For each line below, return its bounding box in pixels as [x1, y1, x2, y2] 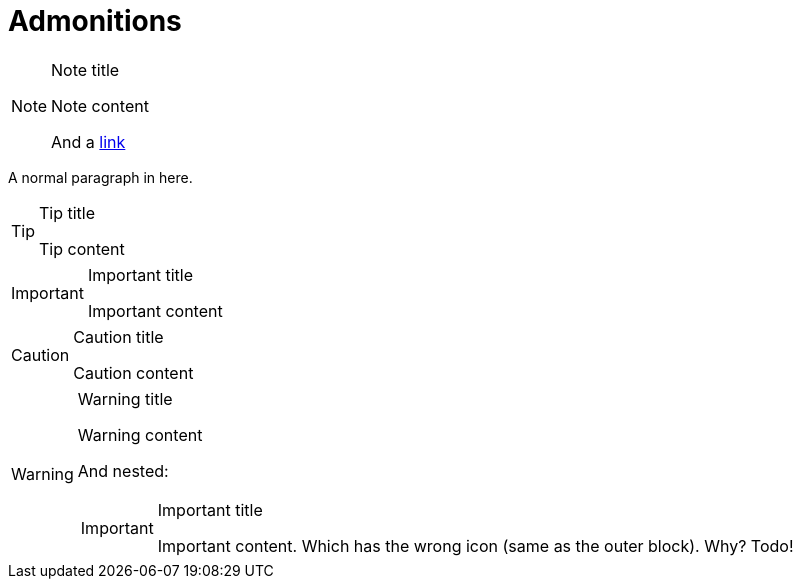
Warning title [77, 388, 173, 409]
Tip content [39, 238, 125, 259]
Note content [51, 95, 149, 116]
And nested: [77, 460, 169, 481]
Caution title [73, 326, 164, 347]
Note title [51, 59, 120, 80]
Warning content [77, 424, 203, 445]
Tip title [39, 202, 96, 223]
